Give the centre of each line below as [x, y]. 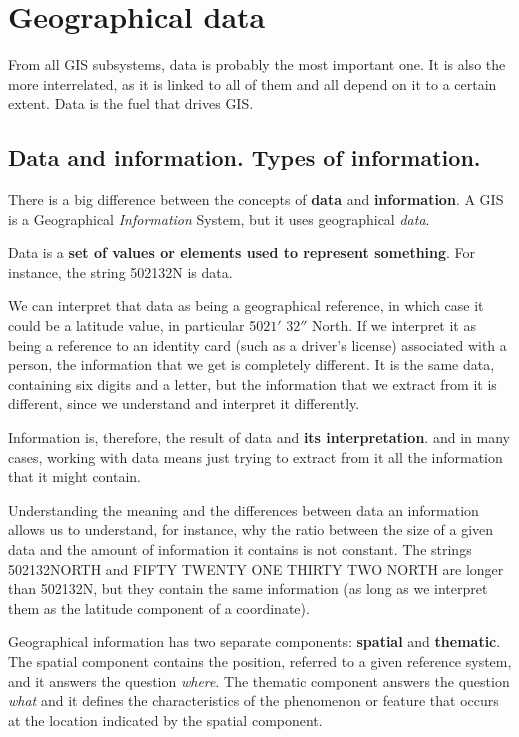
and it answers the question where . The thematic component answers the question [259, 680]
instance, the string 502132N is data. [120, 271]
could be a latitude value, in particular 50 [136, 325]
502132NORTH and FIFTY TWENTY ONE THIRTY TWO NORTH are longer [256, 568]
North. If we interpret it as [394, 325]
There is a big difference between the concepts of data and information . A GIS [256, 199]
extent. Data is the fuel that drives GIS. [131, 103]
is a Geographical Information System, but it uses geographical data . [219, 218]
